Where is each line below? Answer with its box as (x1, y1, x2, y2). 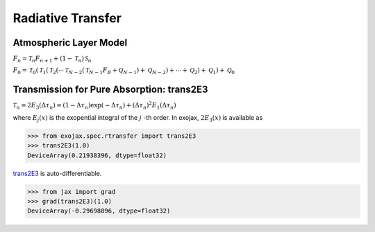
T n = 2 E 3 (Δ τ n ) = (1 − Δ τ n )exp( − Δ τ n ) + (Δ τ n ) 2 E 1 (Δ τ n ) (12, 100, 176, 111)
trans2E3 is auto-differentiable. (12, 169, 102, 177)
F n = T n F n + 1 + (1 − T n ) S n (12, 55, 92, 64)
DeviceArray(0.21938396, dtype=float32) (27, 151, 167, 159)
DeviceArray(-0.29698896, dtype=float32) (27, 207, 171, 215)
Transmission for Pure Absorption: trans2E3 (12, 83, 208, 95)
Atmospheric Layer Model (12, 37, 128, 48)
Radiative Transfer (12, 10, 122, 26)
